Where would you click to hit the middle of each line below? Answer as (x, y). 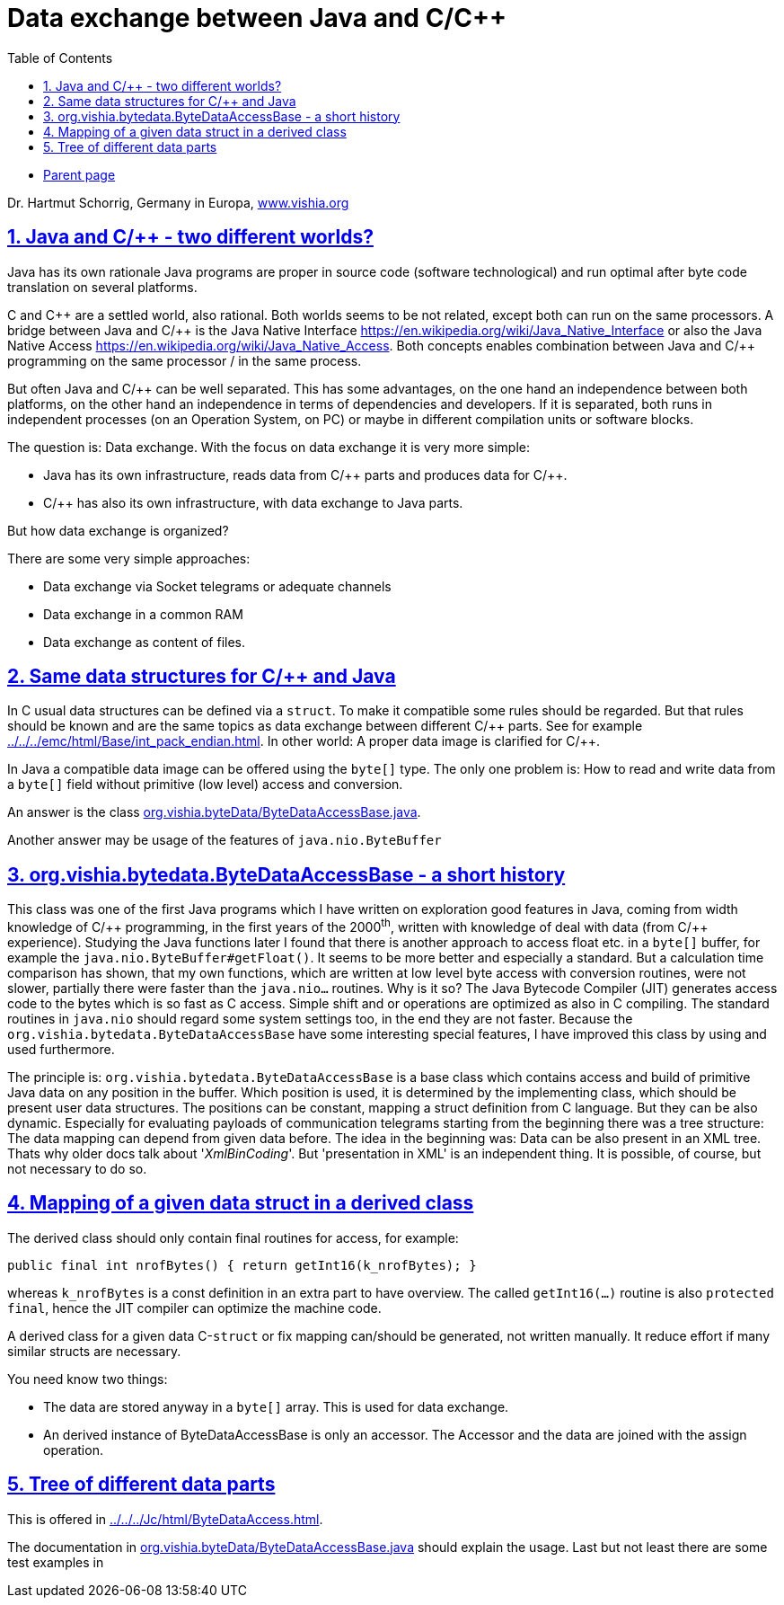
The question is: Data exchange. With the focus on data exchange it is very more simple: (269, 447)
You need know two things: (88, 1379)
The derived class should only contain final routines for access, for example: (233, 1237)
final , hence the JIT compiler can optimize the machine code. (194, 1308)
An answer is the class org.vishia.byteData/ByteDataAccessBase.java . (214, 812)
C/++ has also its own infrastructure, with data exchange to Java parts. (253, 502)
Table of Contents (60, 58)
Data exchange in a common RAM (143, 614)
